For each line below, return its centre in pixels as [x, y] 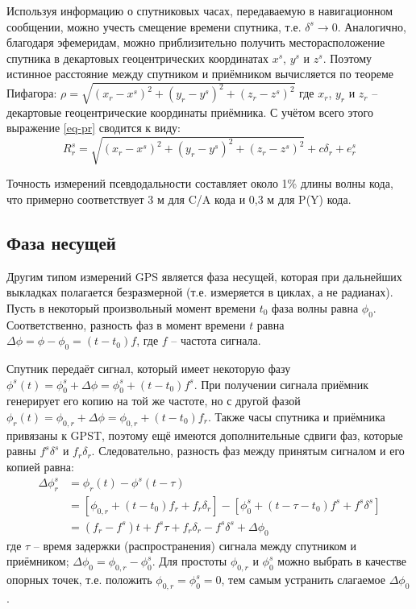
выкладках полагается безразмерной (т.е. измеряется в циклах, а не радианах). [200, 292]
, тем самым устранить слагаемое [304, 580]
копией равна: [40, 466]
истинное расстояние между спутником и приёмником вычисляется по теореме [200, 74]
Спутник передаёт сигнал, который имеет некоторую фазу [149, 369]
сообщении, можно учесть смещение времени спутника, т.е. [154, 26]
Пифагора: [32, 93]
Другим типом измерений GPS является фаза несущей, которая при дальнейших [204, 276]
